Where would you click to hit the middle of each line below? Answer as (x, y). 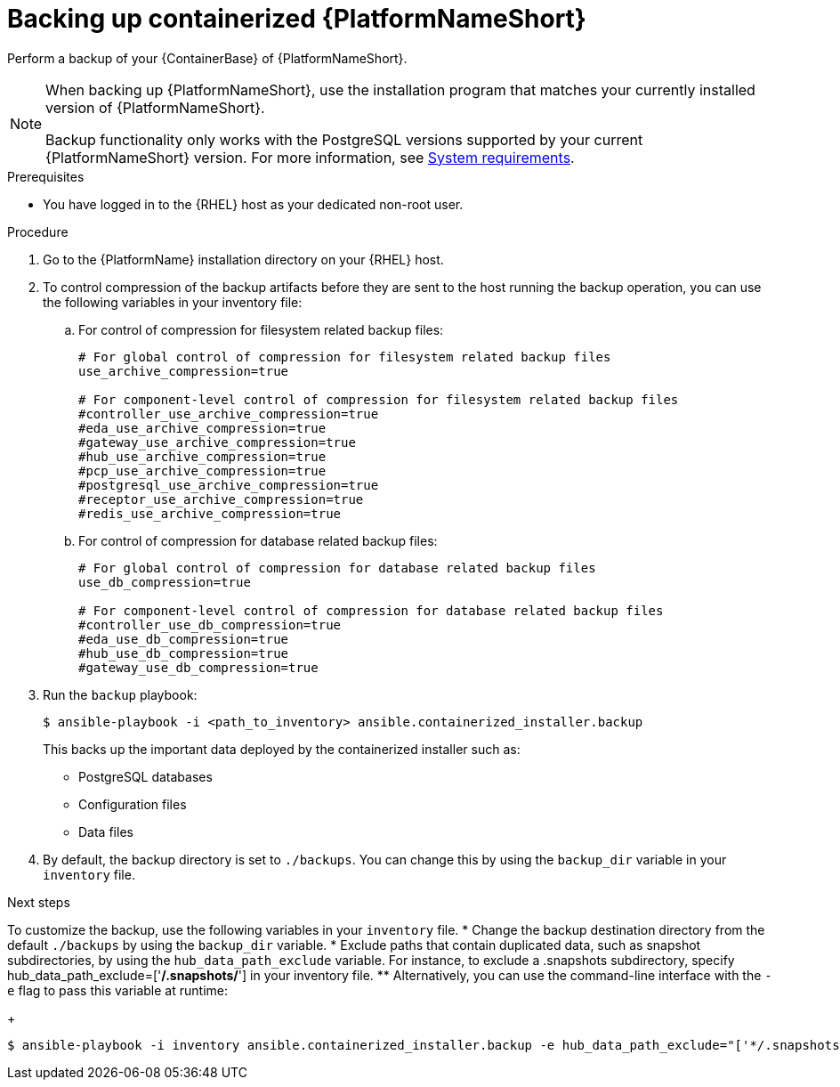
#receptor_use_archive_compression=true (221, 499)
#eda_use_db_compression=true (184, 639)
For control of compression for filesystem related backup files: (261, 329)
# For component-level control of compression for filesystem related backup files (379, 399)
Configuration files (133, 804)
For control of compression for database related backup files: (258, 540)
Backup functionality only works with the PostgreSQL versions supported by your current (344, 139)
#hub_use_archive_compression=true (202, 456)
